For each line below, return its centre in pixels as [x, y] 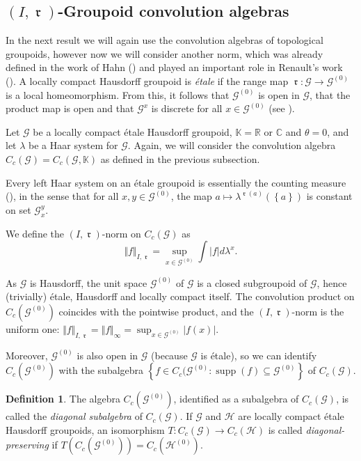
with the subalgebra [101, 370]
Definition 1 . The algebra [63, 399]
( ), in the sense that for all [62, 196]
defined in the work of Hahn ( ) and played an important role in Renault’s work [174, 67]
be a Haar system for [73, 145]
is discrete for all [187, 108]
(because [169, 355]
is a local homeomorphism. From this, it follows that [118, 94]
